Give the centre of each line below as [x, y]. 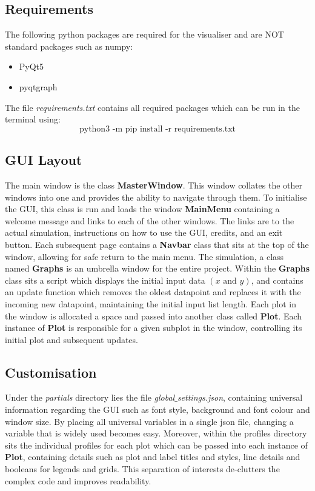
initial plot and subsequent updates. [71, 339]
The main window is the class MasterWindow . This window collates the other [154, 185]
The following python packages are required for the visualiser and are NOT [144, 34]
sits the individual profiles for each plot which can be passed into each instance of [156, 445]
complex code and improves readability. [78, 480]
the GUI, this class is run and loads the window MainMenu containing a [142, 209]
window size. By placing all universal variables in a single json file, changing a [149, 421]
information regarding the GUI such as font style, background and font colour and [157, 409]
